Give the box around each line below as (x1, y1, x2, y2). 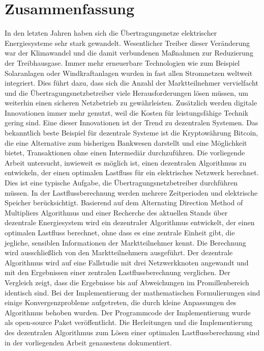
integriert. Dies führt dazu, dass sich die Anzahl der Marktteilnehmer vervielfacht (5, 77, 258, 88)
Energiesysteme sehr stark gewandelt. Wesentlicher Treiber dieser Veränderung (5, 37, 250, 48)
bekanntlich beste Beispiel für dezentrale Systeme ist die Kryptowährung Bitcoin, (5, 127, 258, 138)
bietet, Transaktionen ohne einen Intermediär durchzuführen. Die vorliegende (5, 147, 245, 158)
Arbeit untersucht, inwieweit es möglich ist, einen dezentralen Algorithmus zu (5, 157, 247, 168)
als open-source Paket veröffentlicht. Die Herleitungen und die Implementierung (5, 317, 253, 328)
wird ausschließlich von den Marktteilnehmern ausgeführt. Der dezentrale (5, 247, 233, 258)
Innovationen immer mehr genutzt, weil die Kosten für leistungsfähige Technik (5, 107, 249, 118)
